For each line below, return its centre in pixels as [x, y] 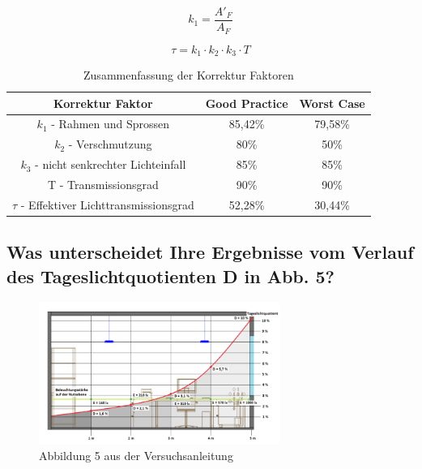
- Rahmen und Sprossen [111, 124]
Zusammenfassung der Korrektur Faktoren [189, 74]
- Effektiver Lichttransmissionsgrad [107, 204]
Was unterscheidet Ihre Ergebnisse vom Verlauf [210, 252]
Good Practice [247, 103]
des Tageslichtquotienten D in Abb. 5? [171, 275]
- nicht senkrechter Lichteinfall [111, 164]
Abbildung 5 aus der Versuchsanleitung [136, 456]
